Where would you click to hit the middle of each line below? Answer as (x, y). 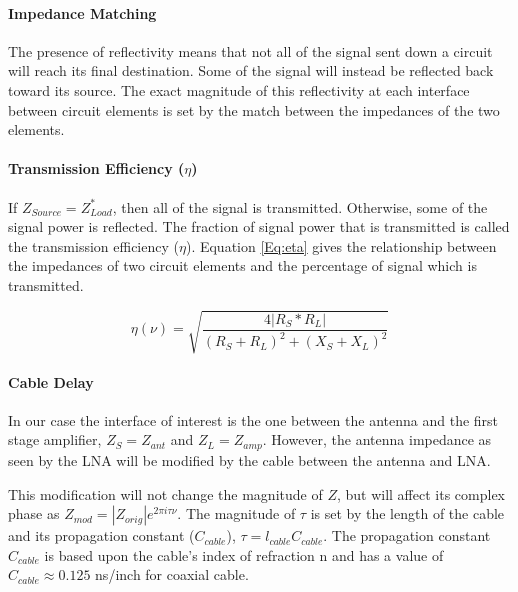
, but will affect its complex (420, 493)
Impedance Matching (82, 12)
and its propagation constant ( (101, 535)
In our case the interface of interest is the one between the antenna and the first (253, 419)
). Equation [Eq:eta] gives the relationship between (341, 245)
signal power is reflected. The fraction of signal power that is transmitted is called (259, 226)
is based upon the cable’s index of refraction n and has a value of (244, 554)
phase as (34, 513)
